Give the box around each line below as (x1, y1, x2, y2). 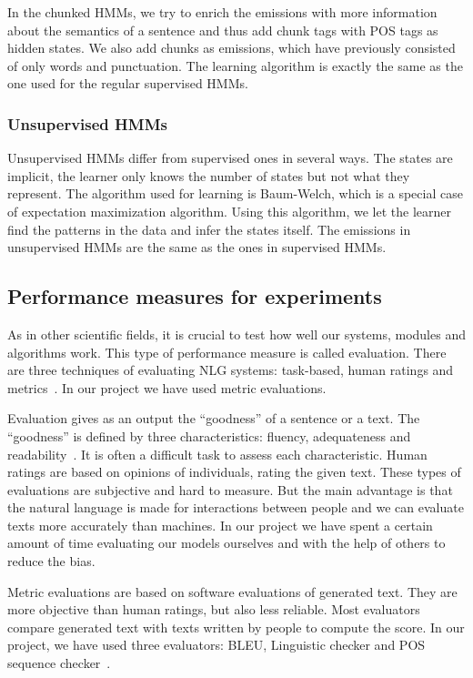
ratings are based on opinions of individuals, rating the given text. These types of (7, 462, 461, 481)
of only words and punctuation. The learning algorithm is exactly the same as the (7, 56, 463, 75)
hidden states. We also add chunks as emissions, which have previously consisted (7, 38, 456, 57)
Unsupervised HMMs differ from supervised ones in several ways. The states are (7, 148, 453, 167)
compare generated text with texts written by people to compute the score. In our (7, 617, 465, 636)
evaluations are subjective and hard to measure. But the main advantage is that (7, 480, 453, 499)
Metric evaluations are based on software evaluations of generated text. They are (7, 582, 458, 601)
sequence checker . (7, 653, 111, 673)
